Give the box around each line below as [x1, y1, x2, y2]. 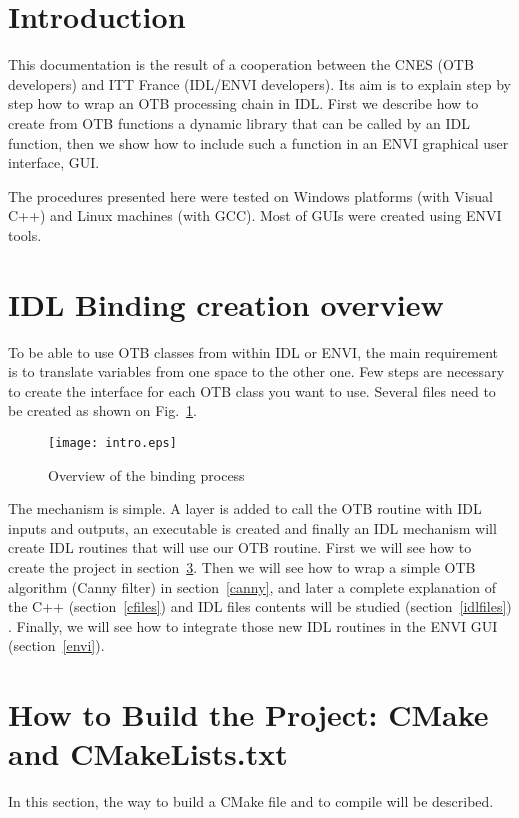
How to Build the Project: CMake [8, 694, 489, 735]
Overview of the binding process [48, 464, 245, 485]
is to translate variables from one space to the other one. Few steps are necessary [8, 361, 505, 382]
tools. [8, 224, 42, 245]
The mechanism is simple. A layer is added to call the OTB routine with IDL [8, 498, 482, 519]
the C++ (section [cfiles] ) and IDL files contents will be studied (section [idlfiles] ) [8, 596, 512, 617]
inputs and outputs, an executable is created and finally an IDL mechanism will [8, 517, 497, 538]
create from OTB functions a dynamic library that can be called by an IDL [8, 112, 471, 133]
